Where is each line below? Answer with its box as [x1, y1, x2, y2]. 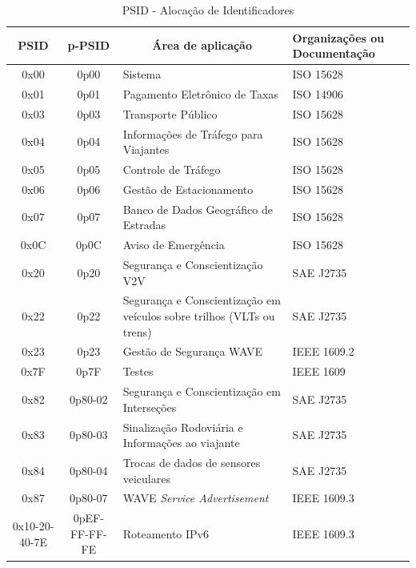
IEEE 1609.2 [292, 343, 354, 360]
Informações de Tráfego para [122, 125, 263, 142]
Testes [122, 363, 154, 380]
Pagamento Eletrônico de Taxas [122, 85, 278, 102]
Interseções [122, 398, 177, 415]
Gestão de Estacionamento [122, 180, 254, 197]
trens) [122, 323, 152, 340]
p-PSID [67, 37, 110, 54]
